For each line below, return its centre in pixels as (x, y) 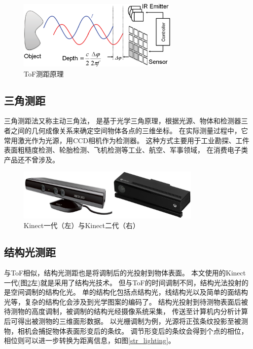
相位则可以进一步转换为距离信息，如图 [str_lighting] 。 (90, 340)
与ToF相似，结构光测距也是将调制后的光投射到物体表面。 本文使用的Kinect (125, 273)
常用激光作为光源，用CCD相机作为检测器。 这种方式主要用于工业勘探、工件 (127, 140)
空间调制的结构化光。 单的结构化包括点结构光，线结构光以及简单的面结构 (129, 292)
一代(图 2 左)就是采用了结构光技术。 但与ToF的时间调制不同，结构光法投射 (123, 282)
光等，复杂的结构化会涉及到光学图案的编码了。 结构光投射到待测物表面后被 (126, 301)
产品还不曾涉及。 (32, 159)
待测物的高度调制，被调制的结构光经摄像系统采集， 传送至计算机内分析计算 (126, 311)
